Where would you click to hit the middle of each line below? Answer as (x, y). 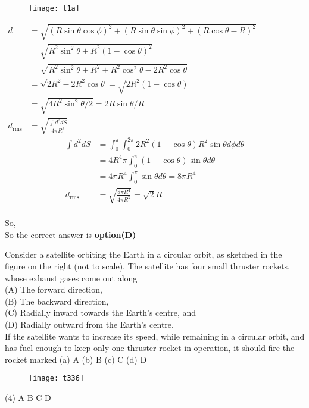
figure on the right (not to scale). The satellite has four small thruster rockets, (148, 266)
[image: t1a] (54, 8)
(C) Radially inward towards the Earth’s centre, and (101, 313)
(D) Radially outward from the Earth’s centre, (89, 324)
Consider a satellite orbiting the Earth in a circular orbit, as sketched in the (143, 254)
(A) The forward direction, (54, 289)
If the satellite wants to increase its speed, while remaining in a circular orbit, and (155, 336)
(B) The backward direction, (57, 301)
